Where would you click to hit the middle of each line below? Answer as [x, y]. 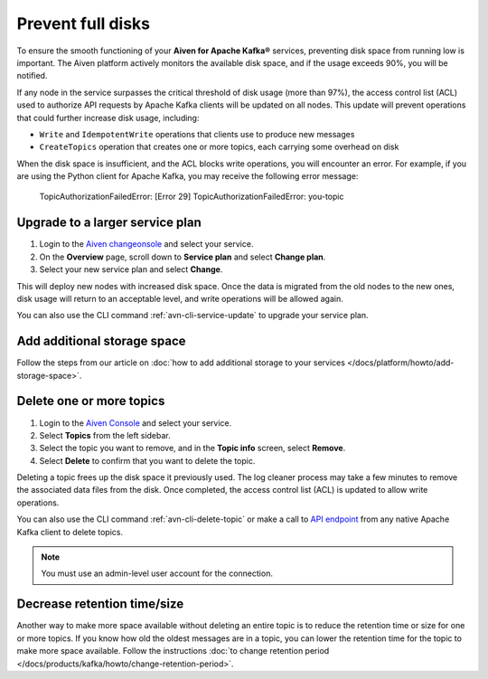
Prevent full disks [84, 24]
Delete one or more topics [91, 401]
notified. [32, 76]
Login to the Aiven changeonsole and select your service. [146, 244]
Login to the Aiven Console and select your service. [136, 423]
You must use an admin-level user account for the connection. [157, 573]
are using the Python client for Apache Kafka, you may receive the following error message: [188, 176]
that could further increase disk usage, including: [108, 118]
